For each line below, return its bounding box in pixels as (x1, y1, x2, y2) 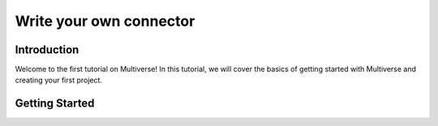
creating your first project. (15, 75, 103, 85)
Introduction (15, 43, 79, 57)
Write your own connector (15, 12, 195, 30)
